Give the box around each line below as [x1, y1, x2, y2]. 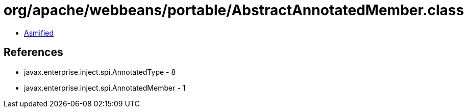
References [4, 46, 63, 59]
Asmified [24, 28, 54, 37]
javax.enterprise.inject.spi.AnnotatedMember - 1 [24, 83, 186, 92]
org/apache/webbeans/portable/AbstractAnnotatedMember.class [4, 2, 464, 19]
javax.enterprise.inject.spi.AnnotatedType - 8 [24, 67, 176, 76]
